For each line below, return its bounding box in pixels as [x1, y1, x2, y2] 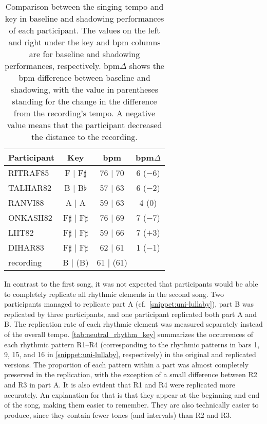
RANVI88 [8, 197, 44, 208]
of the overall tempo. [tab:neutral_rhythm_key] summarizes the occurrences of [4, 328, 254, 339]
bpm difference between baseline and [18, 72, 150, 83]
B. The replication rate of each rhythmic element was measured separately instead [4, 319, 263, 329]
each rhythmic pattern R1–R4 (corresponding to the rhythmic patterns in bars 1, [4, 339, 260, 349]
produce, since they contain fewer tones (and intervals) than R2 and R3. [4, 409, 232, 420]
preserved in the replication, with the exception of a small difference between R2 [4, 369, 257, 380]
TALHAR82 [8, 182, 52, 193]
